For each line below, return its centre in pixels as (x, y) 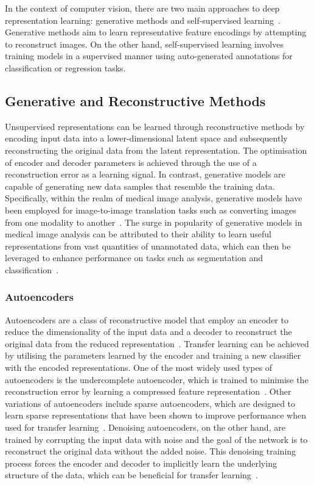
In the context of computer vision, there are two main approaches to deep (142, 8)
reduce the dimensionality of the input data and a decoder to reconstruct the (148, 332)
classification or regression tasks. (65, 67)
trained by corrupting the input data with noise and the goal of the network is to (156, 439)
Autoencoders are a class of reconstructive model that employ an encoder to (147, 319)
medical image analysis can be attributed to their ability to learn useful (138, 234)
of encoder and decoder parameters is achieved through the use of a (131, 162)
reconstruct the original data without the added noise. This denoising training (151, 451)
